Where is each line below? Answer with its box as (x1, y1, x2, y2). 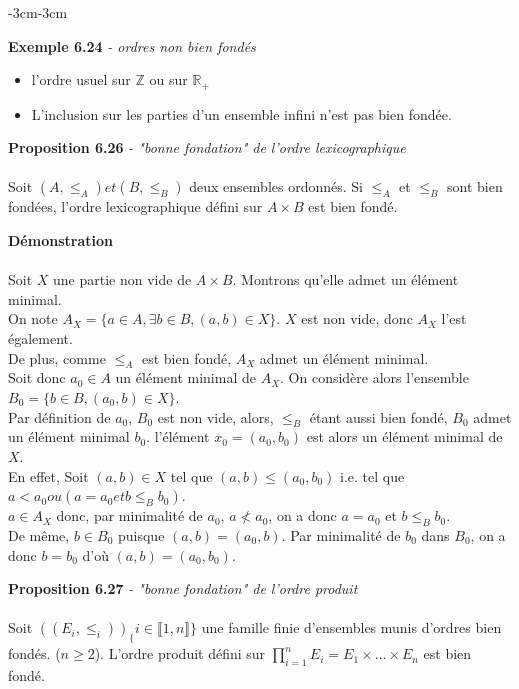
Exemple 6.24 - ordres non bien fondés (8, 35, 256, 56)
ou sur (149, 69, 188, 90)
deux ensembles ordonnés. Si (189, 176, 363, 197)
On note (8, 308, 58, 329)
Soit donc (8, 367, 66, 388)
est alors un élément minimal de (306, 426, 503, 447)
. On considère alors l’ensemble (280, 367, 469, 388)
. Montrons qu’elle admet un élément (232, 269, 459, 290)
